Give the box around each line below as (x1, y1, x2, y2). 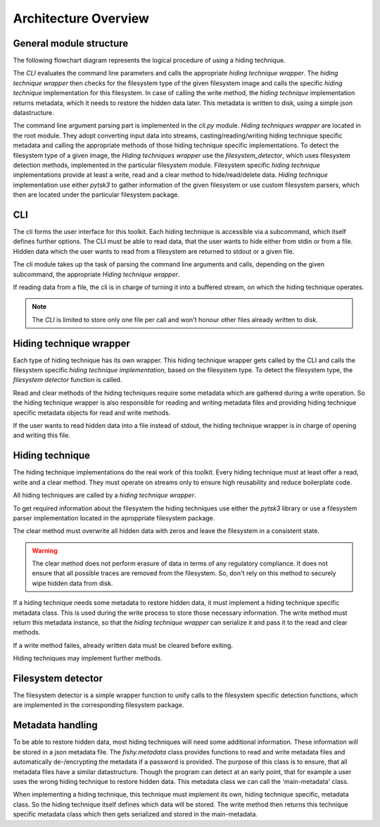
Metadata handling (13, 719, 98, 731)
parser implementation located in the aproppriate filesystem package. (13, 513, 215, 522)
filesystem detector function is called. (13, 376, 122, 384)
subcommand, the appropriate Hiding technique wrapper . (13, 270, 180, 278)
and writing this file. (13, 431, 70, 440)
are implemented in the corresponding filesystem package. (13, 701, 184, 709)
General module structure (13, 37, 129, 49)
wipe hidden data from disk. (32, 579, 113, 587)
